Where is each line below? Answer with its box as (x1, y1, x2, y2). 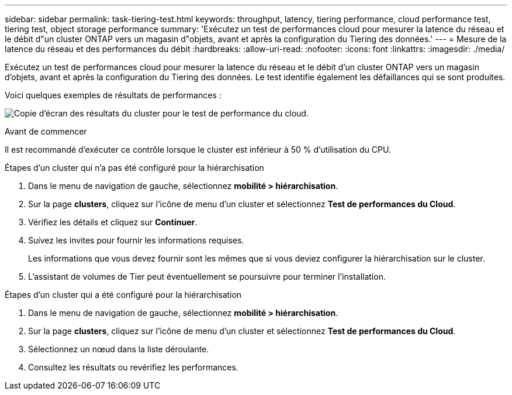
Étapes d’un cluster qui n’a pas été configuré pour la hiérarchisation (5, 163, 264, 173)
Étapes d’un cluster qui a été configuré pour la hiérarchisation (5, 290, 242, 300)
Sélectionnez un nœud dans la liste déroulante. (28, 344, 209, 354)
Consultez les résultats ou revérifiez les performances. (28, 362, 238, 372)
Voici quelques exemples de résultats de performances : (5, 90, 222, 100)
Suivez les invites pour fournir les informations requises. (28, 235, 244, 245)
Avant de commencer (5, 126, 87, 136)
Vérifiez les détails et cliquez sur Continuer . (28, 217, 198, 227)
